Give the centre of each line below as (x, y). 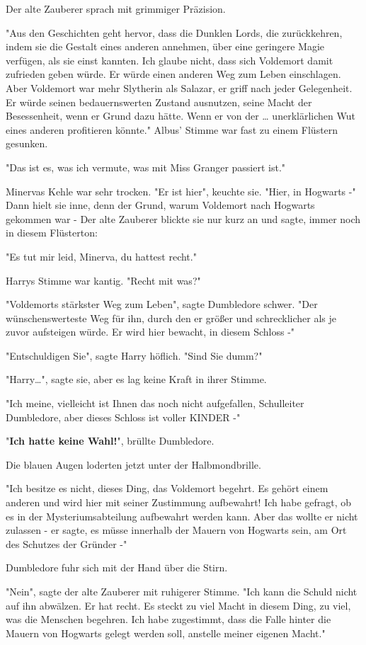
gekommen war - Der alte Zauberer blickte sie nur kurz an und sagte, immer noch (183, 218)
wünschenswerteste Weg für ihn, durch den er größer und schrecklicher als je (171, 318)
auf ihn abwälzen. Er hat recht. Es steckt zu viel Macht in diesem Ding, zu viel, (178, 605)
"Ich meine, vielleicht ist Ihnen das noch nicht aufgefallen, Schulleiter (155, 403)
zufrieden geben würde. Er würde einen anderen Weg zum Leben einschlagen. (173, 74)
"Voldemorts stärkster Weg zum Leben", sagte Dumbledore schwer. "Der (162, 304)
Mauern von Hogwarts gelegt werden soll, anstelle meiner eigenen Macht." (166, 633)
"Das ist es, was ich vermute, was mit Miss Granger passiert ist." (146, 167)
